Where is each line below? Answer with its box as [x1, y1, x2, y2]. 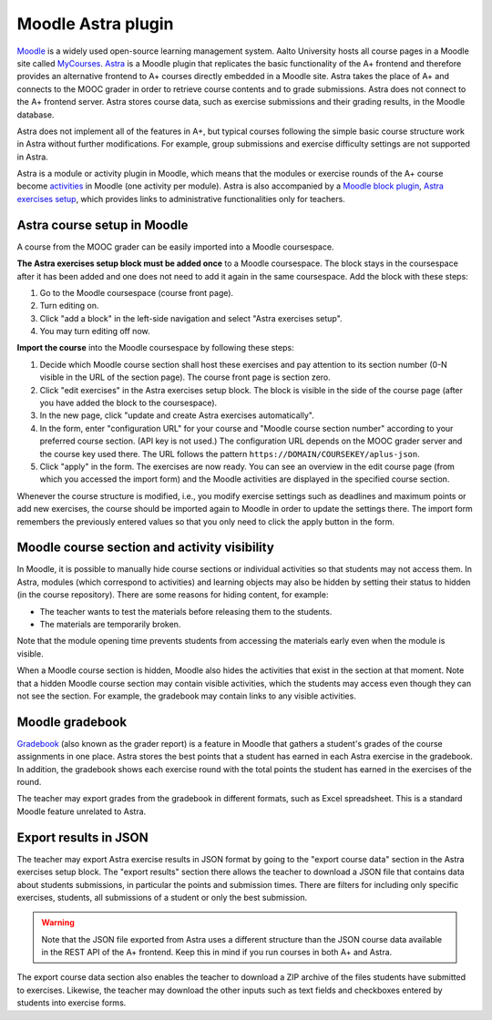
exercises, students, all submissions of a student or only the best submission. [16, 892, 308, 903]
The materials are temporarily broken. [39, 619, 181, 630]
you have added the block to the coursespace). [39, 397, 218, 409]
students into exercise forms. [16, 997, 127, 1008]
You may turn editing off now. [39, 326, 150, 337]
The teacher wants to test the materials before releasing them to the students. [39, 606, 333, 617]
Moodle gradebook [16, 714, 128, 729]
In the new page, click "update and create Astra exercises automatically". [39, 410, 314, 421]
